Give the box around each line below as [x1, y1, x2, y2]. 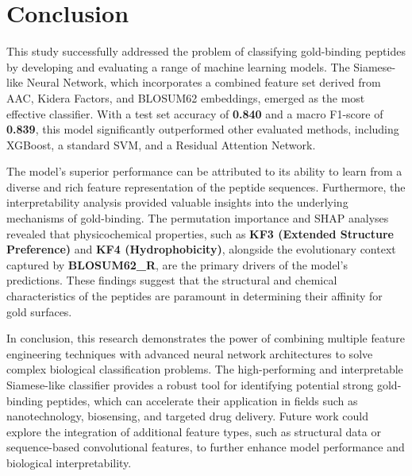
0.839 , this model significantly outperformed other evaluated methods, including [6, 121, 399, 137]
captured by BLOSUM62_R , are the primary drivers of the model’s [6, 256, 348, 273]
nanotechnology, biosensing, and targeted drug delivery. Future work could [6, 408, 369, 424]
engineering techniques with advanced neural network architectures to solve [6, 345, 373, 362]
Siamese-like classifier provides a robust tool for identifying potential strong [6, 377, 374, 393]
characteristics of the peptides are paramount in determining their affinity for [6, 288, 383, 304]
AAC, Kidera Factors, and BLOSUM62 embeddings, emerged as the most [6, 89, 365, 106]
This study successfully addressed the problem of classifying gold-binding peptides [6, 43, 406, 60]
